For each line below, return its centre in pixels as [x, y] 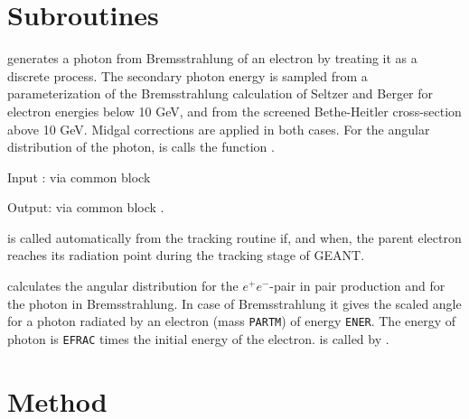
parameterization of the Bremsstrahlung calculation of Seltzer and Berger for [220, 93]
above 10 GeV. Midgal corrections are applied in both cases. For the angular [219, 129]
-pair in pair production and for [357, 286]
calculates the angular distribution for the [123, 286]
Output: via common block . [86, 207]
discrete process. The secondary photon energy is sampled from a [188, 75]
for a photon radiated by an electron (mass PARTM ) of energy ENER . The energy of [232, 321]
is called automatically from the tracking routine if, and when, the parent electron [234, 237]
